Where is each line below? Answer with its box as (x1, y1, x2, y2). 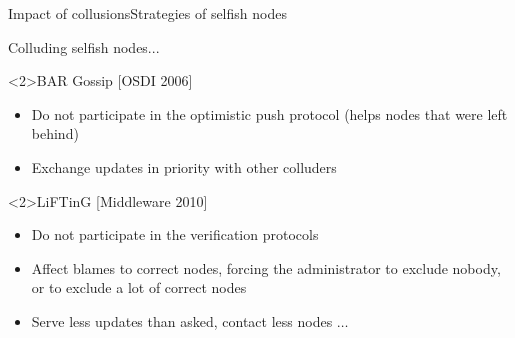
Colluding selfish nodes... (8, 36, 160, 57)
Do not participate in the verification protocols (31, 224, 319, 245)
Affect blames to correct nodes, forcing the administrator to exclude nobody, (31, 257, 501, 278)
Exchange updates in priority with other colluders (31, 156, 337, 177)
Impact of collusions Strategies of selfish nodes (8, 3, 287, 23)
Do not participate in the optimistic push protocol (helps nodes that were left (31, 103, 508, 124)
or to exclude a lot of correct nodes (31, 277, 247, 298)
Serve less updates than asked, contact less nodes (31, 310, 333, 331)
